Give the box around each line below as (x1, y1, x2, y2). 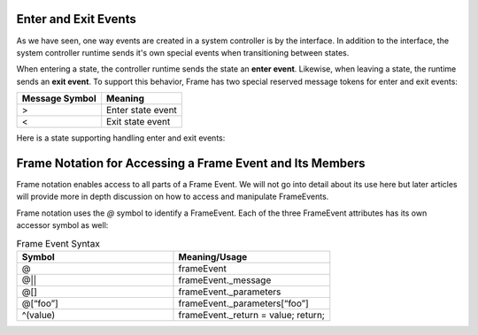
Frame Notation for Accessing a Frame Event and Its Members (16, 156, 366, 171)
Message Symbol (21, 93, 96, 105)
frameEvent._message (178, 274, 272, 286)
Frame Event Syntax (16, 237, 101, 249)
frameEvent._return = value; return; (178, 308, 325, 321)
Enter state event (106, 104, 177, 117)
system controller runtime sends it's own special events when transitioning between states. (16, 47, 350, 57)
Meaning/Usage (178, 250, 248, 263)
